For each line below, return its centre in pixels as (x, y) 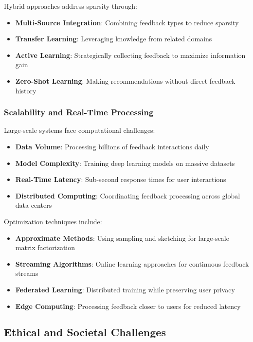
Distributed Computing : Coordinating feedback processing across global (128, 195)
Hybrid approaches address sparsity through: (71, 6)
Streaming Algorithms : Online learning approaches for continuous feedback (132, 263)
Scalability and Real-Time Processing (79, 112)
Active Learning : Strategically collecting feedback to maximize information (130, 55)
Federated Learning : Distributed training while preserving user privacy (125, 289)
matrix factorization (45, 247)
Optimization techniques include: (53, 221)
